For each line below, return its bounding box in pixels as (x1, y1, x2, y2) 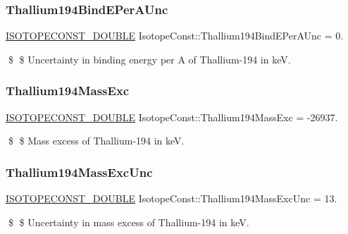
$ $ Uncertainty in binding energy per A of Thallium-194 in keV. (8, 51, 291, 66)
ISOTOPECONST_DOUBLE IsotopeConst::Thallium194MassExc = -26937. (6, 109, 338, 124)
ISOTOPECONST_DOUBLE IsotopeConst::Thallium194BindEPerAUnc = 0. (6, 28, 344, 43)
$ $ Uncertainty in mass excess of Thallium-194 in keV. (8, 214, 249, 229)
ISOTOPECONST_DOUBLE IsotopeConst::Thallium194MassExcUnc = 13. (6, 191, 337, 206)
